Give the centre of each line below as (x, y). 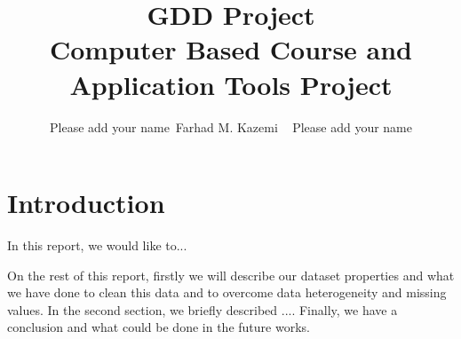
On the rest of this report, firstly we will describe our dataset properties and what (231, 275)
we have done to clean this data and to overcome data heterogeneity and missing (227, 292)
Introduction (86, 203)
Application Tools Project (231, 84)
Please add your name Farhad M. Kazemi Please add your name (230, 126)
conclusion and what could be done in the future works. (159, 327)
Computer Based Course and (231, 49)
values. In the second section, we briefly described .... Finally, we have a (203, 309)
